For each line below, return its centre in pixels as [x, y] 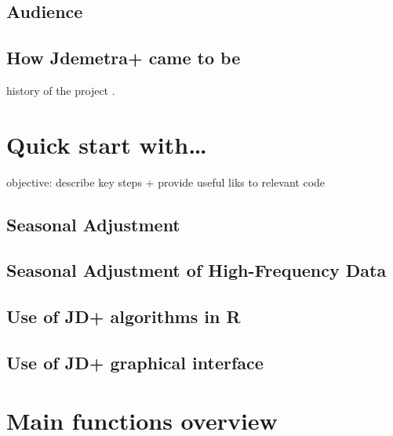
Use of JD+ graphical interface [135, 363]
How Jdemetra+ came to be [124, 58]
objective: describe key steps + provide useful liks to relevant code [166, 182]
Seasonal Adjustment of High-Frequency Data [196, 270]
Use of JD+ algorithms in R [124, 316]
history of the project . [61, 90]
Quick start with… [107, 144]
